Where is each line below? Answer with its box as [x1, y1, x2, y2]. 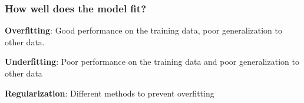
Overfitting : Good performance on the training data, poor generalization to [5, 24, 282, 36]
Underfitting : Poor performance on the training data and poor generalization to [5, 55, 299, 68]
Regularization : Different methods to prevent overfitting [5, 87, 214, 99]
